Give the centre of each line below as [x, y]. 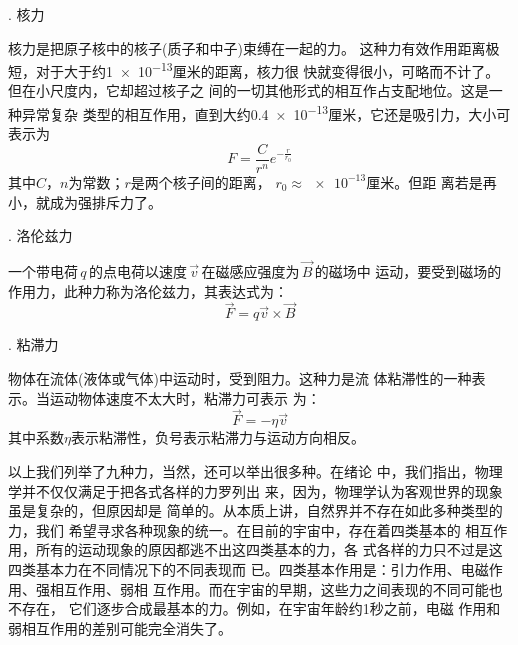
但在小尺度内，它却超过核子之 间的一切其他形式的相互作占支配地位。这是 [248, 90]
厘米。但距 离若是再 [431, 181]
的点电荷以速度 [137, 270]
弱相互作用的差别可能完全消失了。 [120, 627]
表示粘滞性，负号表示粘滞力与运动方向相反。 [217, 437]
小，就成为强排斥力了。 [85, 201]
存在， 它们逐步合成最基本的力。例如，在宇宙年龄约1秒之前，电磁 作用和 [261, 608]
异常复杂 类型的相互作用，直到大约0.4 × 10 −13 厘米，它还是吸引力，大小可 [266, 112]
